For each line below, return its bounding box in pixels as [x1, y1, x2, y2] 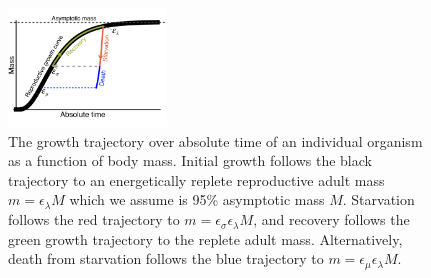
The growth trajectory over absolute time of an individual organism [8, 130, 423, 151]
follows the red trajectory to [8, 209, 180, 230]
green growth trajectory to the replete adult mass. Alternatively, [8, 228, 403, 249]
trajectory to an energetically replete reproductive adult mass [8, 169, 385, 190]
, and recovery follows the [253, 209, 410, 230]
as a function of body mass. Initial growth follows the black [8, 150, 372, 171]
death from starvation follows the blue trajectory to [8, 248, 324, 269]
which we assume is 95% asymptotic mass [69, 189, 325, 210]
